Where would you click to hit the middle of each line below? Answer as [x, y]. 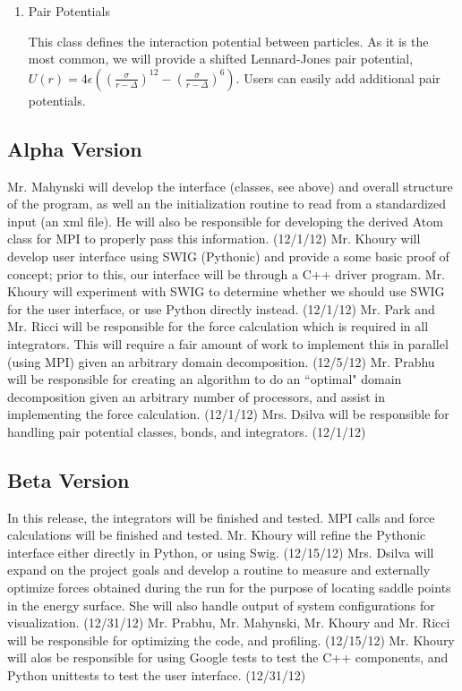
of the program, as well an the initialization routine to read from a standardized [227, 204]
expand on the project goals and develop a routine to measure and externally [219, 570]
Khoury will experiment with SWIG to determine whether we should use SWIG [226, 291]
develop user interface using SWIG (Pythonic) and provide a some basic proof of [228, 256]
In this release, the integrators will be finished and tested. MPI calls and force [221, 517]
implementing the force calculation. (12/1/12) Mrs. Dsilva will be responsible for [228, 414]
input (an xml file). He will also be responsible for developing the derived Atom [225, 221]
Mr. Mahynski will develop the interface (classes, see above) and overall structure [230, 186]
